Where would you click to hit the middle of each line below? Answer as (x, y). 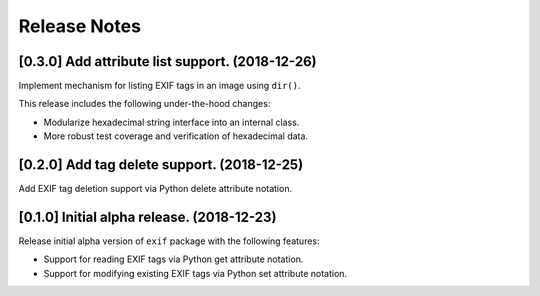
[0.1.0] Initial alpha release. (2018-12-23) (147, 216)
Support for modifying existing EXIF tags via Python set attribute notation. (195, 273)
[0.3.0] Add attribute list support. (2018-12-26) (167, 61)
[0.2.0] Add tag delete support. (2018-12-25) (161, 165)
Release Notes (80, 26)
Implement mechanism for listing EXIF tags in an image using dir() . (159, 86)
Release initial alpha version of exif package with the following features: (169, 241)
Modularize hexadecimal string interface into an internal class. (171, 122)
